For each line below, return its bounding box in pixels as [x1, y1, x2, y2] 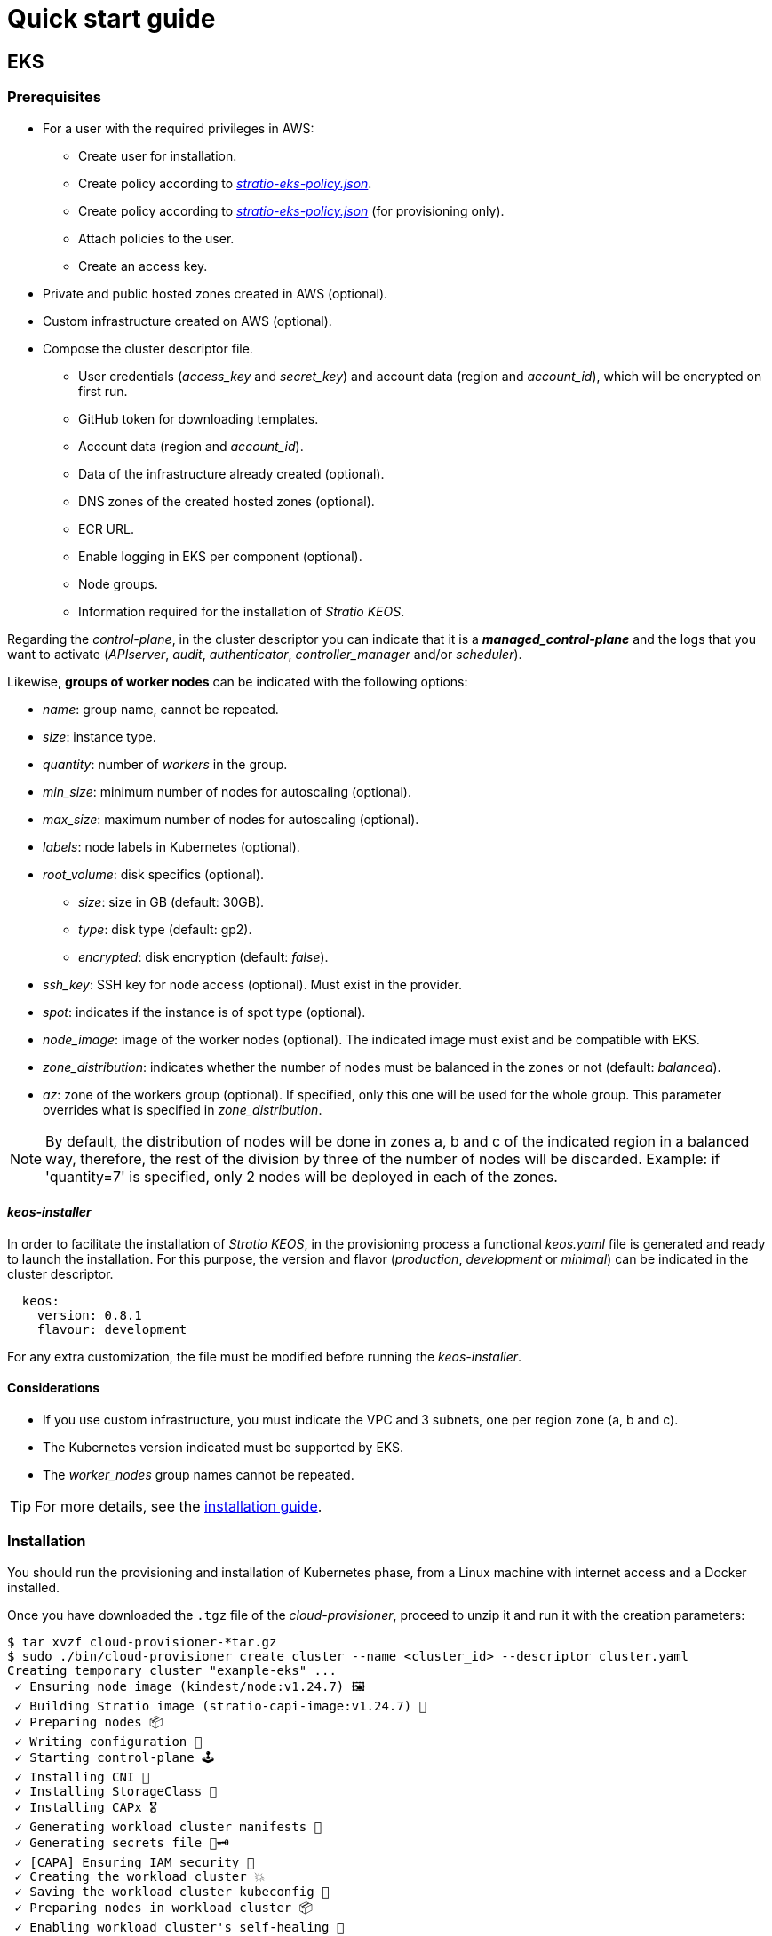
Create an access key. [78, 258, 208, 274]
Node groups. [78, 575, 158, 591]
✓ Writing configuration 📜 [14, 1734, 203, 1749]
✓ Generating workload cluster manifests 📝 [14, 1819, 322, 1834]
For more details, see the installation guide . [35, 1496, 322, 1515]
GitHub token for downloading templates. [78, 410, 319, 426]
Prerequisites [7, 88, 101, 107]
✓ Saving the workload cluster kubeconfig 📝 [14, 1884, 330, 1899]
